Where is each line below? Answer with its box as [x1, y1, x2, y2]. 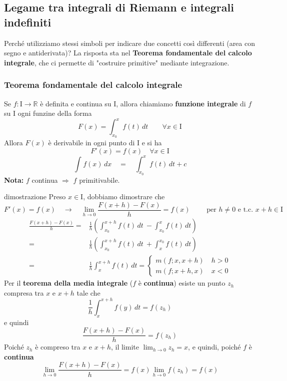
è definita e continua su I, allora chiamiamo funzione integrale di [40, 98, 246, 108]
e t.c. [237, 206, 253, 214]
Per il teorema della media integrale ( [4, 278, 133, 288]
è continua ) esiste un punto [138, 278, 225, 288]
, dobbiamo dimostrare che [83, 191, 165, 202]
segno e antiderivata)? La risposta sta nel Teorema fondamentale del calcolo [4, 47, 252, 58]
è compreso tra [35, 342, 80, 352]
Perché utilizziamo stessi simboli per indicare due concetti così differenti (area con [4, 37, 255, 48]
